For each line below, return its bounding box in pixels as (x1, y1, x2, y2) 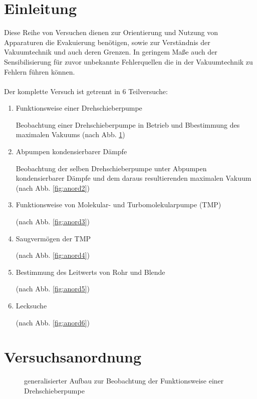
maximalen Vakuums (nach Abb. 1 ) (16, 129, 125, 140)
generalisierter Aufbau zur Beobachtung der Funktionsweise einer (24, 375, 224, 386)
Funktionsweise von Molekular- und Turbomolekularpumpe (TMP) (16, 199, 221, 210)
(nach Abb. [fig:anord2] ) (16, 182, 90, 193)
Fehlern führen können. (4, 66, 75, 77)
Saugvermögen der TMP (16, 233, 91, 243)
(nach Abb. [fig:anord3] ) (16, 216, 90, 227)
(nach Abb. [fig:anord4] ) (16, 250, 90, 260)
